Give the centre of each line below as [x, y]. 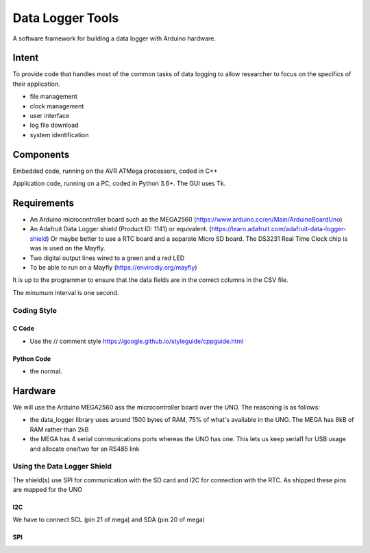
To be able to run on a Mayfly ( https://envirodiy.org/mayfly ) [114, 267]
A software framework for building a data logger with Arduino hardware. [114, 38]
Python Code [32, 358]
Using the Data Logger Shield [62, 467]
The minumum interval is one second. [66, 292]
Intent [26, 58]
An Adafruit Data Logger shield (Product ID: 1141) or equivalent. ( [121, 229]
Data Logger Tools [66, 18]
